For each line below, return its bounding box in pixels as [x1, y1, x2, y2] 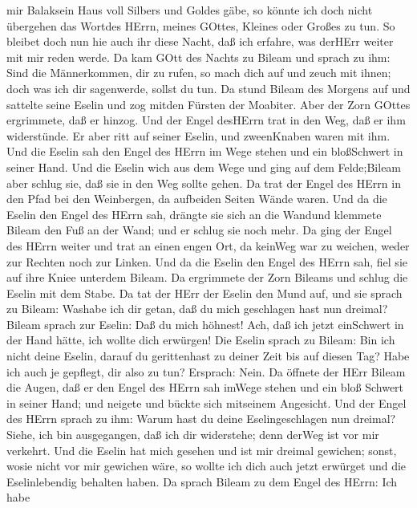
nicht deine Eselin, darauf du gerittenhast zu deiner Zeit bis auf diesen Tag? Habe [6, 347, 410, 364]
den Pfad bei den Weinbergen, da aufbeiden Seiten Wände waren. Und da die [6, 190, 387, 207]
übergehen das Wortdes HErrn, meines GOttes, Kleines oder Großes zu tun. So [6, 17, 395, 34]
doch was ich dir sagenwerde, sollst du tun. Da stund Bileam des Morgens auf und [6, 79, 411, 96]
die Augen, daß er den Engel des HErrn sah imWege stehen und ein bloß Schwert [6, 379, 404, 396]
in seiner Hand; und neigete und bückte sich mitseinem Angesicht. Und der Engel [6, 394, 407, 411]
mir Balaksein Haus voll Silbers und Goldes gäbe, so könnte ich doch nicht [6, 2, 373, 18]
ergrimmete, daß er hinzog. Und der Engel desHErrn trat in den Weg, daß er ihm [6, 112, 406, 128]
